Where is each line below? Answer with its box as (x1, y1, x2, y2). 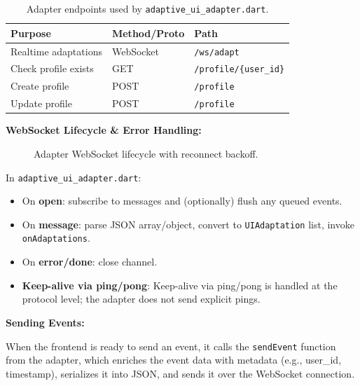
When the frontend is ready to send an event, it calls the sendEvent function (6, 338, 336, 353)
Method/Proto (111, 25, 185, 40)
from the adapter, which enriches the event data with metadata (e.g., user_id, (6, 352, 342, 367)
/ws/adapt (194, 47, 240, 57)
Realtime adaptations (11, 43, 102, 58)
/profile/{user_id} (194, 64, 285, 75)
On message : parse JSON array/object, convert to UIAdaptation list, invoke (22, 216, 354, 231)
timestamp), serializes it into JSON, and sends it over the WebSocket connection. (6, 366, 355, 380)
